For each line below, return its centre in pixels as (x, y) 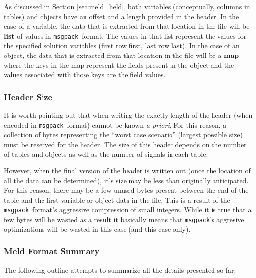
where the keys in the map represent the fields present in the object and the (119, 65)
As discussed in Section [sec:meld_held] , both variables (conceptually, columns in (127, 6)
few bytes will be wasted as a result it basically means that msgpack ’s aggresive (124, 219)
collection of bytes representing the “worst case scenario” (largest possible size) (124, 135)
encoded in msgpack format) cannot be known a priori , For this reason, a (115, 125)
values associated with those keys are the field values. (85, 75)
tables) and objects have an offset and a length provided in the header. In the (122, 16)
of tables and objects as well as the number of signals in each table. (106, 154)
